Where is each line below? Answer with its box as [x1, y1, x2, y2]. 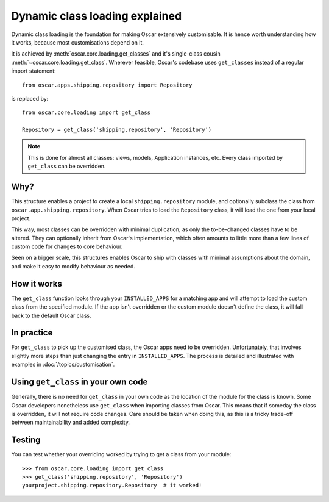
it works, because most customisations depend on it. [11, 38, 144, 46]
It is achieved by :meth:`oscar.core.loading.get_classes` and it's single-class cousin [11, 50, 221, 57]
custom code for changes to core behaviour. [11, 243, 123, 250]
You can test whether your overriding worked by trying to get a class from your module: [11, 451, 232, 458]
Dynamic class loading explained [11, 9, 182, 23]
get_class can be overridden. [27, 162, 106, 170]
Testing [11, 435, 41, 445]
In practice [11, 328, 53, 338]
